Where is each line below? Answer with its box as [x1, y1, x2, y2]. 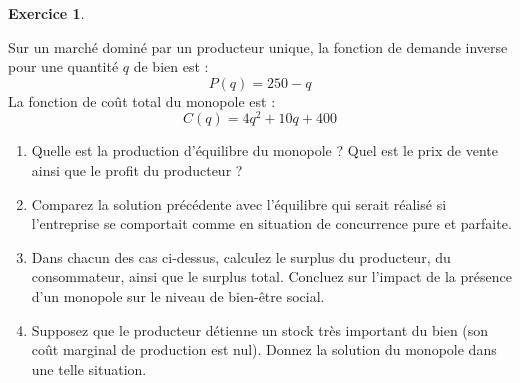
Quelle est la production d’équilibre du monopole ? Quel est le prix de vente [31, 140, 498, 161]
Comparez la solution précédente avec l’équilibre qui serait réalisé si [31, 193, 447, 214]
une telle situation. [31, 358, 147, 379]
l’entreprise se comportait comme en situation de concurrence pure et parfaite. [31, 213, 512, 234]
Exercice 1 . [8, 3, 85, 23]
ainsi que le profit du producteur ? [31, 160, 243, 181]
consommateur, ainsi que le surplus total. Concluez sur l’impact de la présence [31, 266, 512, 287]
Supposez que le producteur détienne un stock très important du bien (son [31, 319, 489, 340]
